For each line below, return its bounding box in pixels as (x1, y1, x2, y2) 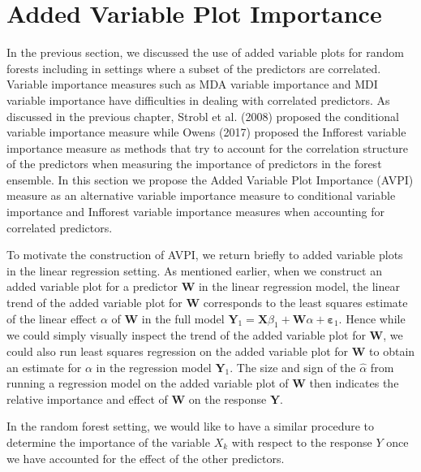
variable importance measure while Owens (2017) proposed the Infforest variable (6, 123, 406, 141)
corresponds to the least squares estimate (203, 294, 408, 311)
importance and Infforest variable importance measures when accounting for (6, 203, 384, 220)
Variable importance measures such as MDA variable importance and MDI (6, 76, 378, 93)
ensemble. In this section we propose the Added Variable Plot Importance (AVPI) (6, 171, 414, 188)
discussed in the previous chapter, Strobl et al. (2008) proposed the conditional (6, 107, 399, 124)
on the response (188, 390, 267, 407)
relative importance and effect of (6, 390, 168, 407)
